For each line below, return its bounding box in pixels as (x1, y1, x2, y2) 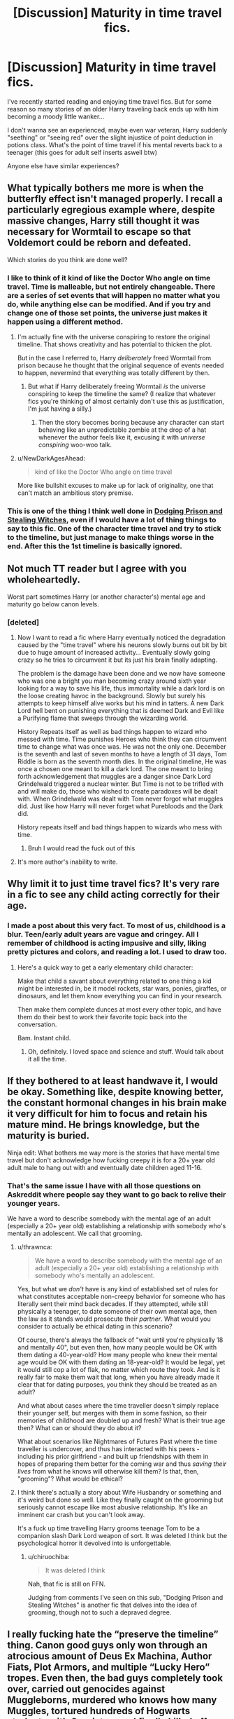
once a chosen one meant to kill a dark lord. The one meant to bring (17, 765, 213, 773)
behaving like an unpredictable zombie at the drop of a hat (38, 426, 207, 434)
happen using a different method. (7, 317, 124, 327)
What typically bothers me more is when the (7, 182, 204, 194)
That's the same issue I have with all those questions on (7, 1181, 201, 1190)
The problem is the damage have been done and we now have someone (17, 670, 226, 678)
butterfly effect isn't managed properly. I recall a (7, 193, 224, 205)
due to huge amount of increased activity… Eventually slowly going (17, 648, 211, 657)
